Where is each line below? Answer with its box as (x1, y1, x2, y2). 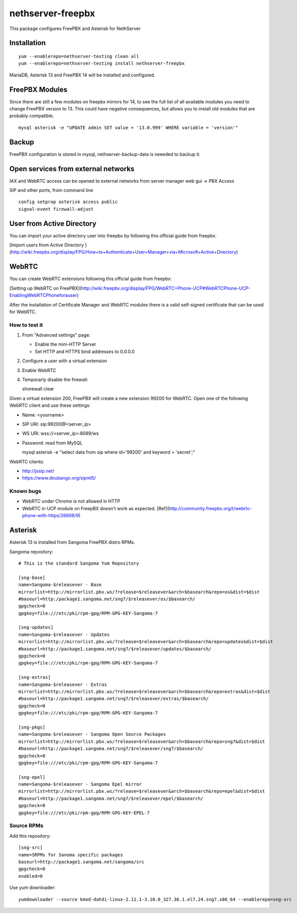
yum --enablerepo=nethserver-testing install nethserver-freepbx (18, 61, 185, 66)
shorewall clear (22, 386, 54, 392)
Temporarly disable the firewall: (22, 377, 88, 383)
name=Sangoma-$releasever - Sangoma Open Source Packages (18, 731, 166, 737)
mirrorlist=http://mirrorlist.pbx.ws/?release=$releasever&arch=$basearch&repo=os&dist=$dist (18, 589, 260, 595)
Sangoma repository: (9, 548, 53, 555)
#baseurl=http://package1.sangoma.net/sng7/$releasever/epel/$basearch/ (18, 795, 203, 801)
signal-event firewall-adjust (18, 206, 94, 212)
